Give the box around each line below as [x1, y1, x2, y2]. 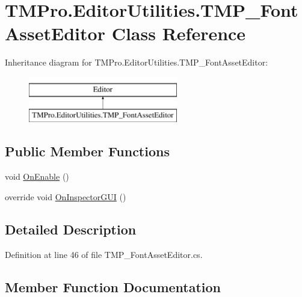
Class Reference [111, 21, 246, 46]
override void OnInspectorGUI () [5, 190, 126, 203]
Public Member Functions [5, 142, 170, 161]
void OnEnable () [5, 170, 69, 183]
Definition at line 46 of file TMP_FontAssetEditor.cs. [5, 248, 203, 260]
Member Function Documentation [5, 277, 221, 296]
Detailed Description [5, 219, 137, 238]
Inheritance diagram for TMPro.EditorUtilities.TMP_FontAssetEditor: [5, 56, 268, 69]
